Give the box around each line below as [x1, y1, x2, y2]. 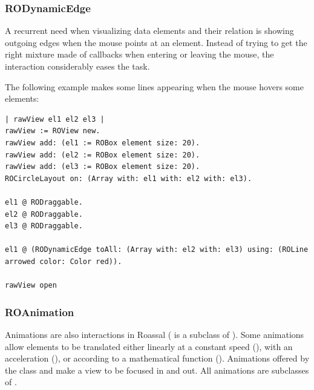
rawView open [5, 281, 57, 290]
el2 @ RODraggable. [5, 210, 83, 219]
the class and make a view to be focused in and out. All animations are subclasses [5, 363, 309, 376]
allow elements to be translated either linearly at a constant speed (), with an [5, 340, 293, 352]
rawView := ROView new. [5, 127, 100, 136]
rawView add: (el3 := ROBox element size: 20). [5, 162, 200, 171]
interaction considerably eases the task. [5, 60, 150, 72]
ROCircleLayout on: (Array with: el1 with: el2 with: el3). [5, 174, 252, 183]
